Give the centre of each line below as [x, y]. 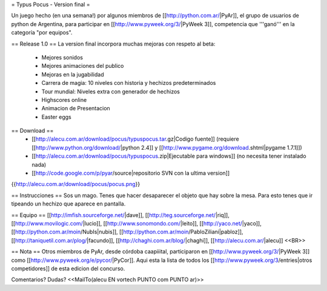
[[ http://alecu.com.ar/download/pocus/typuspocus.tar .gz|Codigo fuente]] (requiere [135, 139]
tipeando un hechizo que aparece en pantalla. [68, 204]
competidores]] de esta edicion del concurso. [68, 268]
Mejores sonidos [62, 57]
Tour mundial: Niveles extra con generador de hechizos [111, 92]
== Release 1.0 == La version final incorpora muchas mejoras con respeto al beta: [113, 44]
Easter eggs [57, 117]
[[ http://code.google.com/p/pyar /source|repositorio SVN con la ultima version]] [131, 173]
